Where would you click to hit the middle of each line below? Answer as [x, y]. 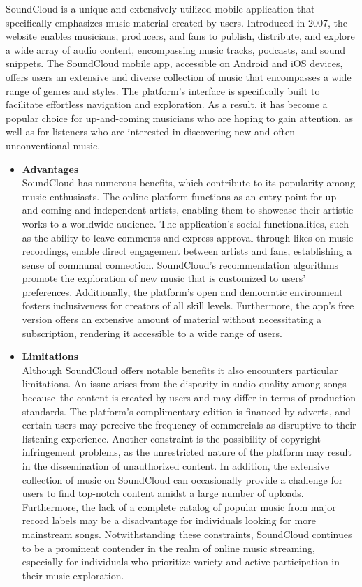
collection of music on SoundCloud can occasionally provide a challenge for [182, 479]
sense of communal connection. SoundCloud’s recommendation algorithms [180, 264]
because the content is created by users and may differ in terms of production [189, 397]
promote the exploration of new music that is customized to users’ [164, 278]
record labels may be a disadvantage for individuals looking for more [169, 520]
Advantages [50, 169]
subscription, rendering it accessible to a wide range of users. [152, 333]
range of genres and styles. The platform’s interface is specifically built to [163, 90]
